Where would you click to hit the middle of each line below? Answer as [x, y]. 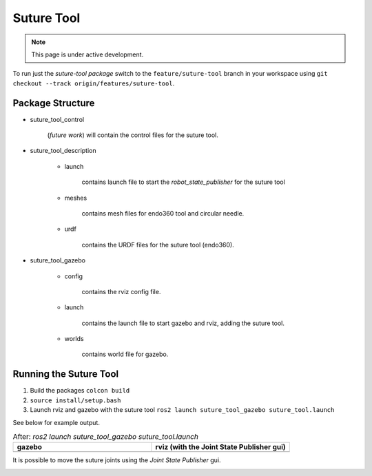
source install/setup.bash [75, 400]
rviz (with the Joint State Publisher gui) [220, 447]
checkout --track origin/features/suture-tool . [94, 83]
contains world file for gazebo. [125, 354]
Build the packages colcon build [80, 391]
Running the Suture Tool [66, 374]
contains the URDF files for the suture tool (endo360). [158, 245]
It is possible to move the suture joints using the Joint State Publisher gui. [117, 460]
